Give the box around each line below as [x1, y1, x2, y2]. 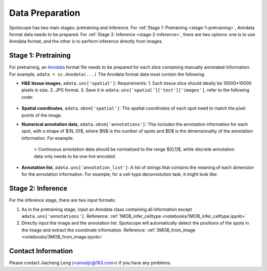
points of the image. [21, 112, 63, 118]
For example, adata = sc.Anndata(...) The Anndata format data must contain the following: [9, 71, 205, 77]
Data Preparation [9, 7, 81, 18]
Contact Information [9, 247, 73, 255]
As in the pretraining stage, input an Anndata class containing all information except [21, 206, 192, 212]
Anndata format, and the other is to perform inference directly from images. [9, 39, 163, 44]
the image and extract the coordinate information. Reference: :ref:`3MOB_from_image [21, 227, 196, 233]
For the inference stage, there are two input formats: [9, 197, 116, 203]
